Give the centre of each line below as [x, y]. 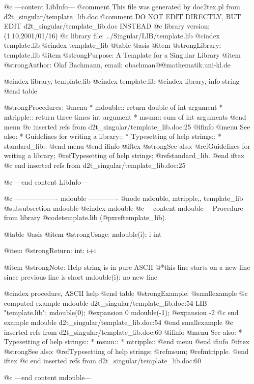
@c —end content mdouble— [48, 377]
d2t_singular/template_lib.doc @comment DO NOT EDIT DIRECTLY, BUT [123, 16]
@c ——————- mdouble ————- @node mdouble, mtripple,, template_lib [124, 198]
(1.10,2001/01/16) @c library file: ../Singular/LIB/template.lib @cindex [112, 35]
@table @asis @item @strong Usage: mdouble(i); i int [83, 234]
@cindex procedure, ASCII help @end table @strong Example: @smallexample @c [126, 293]
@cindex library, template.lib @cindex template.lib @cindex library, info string [122, 81]
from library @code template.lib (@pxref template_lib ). [85, 217]
